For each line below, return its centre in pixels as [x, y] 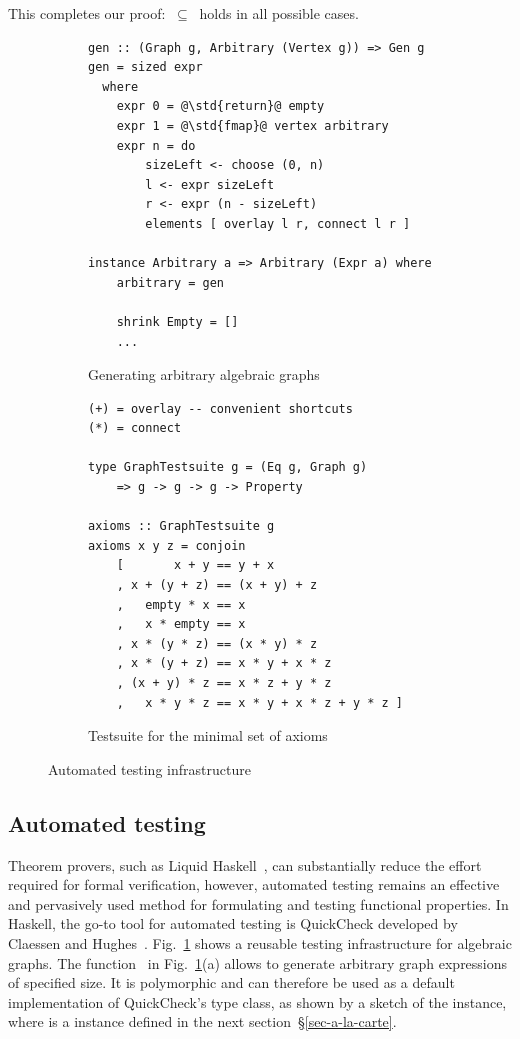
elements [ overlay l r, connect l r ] [278, 223]
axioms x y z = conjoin [167, 545]
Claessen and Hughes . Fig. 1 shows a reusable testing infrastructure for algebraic [260, 942]
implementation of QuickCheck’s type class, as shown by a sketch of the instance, [257, 1001]
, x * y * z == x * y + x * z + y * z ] [259, 702]
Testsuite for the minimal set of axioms [208, 735]
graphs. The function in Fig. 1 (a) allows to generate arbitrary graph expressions [258, 962]
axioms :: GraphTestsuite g [181, 526]
